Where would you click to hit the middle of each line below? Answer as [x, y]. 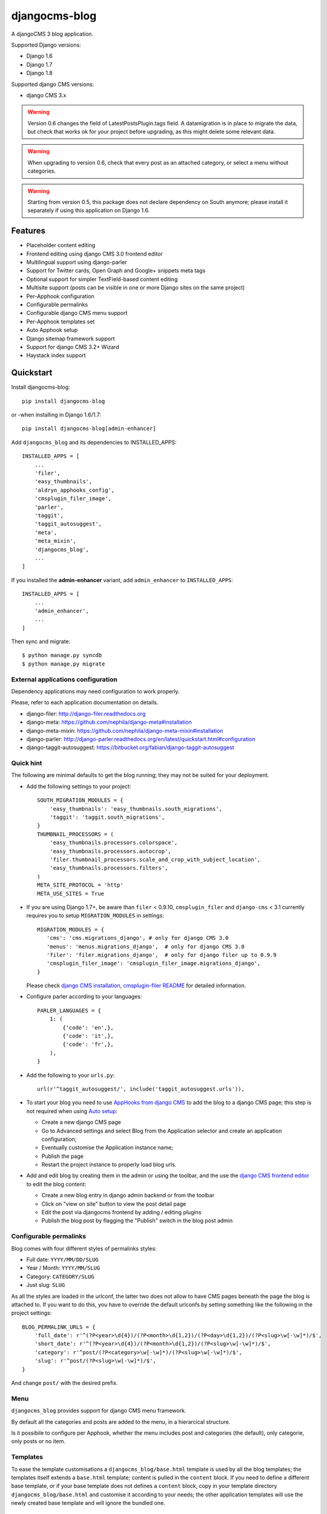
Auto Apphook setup [52, 330]
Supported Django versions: [46, 45]
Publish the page [63, 1156]
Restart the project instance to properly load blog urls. [109, 1165]
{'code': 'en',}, [88, 1027]
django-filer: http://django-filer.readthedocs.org [86, 713]
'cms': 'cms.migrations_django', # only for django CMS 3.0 [137, 938]
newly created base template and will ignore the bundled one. [88, 1503]
